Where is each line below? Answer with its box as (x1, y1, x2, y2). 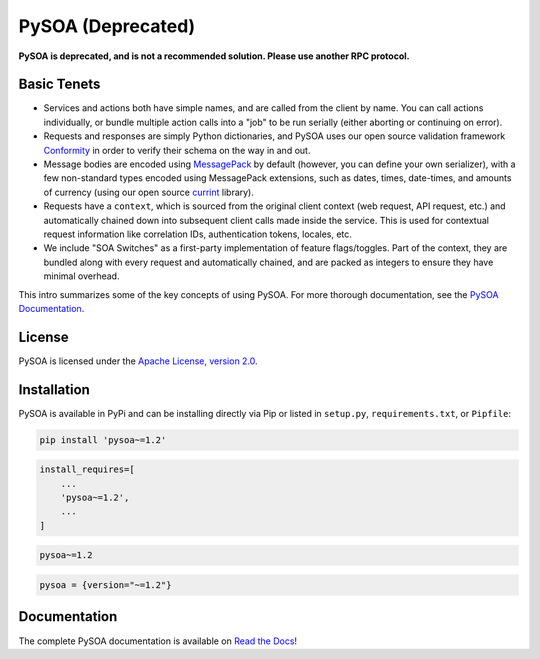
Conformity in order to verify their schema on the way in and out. (43, 144, 311, 156)
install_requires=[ (39, 464, 135, 475)
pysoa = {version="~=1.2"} (39, 580, 172, 591)
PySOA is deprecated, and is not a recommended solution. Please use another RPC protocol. (18, 50, 410, 62)
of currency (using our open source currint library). (43, 186, 255, 198)
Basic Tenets (18, 76, 101, 93)
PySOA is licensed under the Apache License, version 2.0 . (18, 355, 259, 367)
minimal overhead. (43, 270, 120, 282)
